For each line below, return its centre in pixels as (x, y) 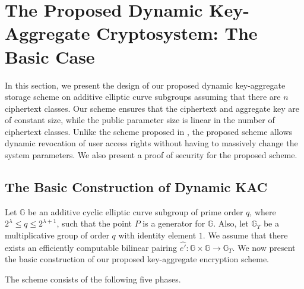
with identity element (157, 235)
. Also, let (231, 223)
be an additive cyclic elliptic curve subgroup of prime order (136, 211)
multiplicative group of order (57, 235)
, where (263, 211)
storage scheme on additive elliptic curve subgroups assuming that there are (143, 97)
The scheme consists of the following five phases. (93, 279)
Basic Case (50, 56)
